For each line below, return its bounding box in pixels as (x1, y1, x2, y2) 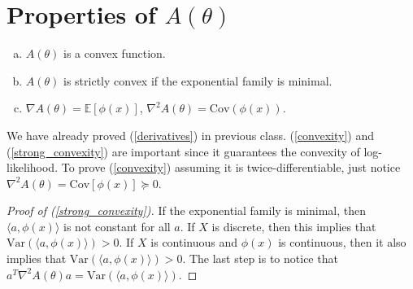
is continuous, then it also (278, 234, 406, 251)
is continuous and (150, 234, 238, 251)
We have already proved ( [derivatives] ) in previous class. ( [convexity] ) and (7, 126, 375, 143)
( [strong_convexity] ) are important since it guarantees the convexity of (7, 142, 360, 160)
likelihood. (7, 159, 59, 176)
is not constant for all (63, 217, 171, 234)
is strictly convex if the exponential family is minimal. (63, 72, 333, 89)
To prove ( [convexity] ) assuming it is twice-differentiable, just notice (61, 159, 401, 176)
